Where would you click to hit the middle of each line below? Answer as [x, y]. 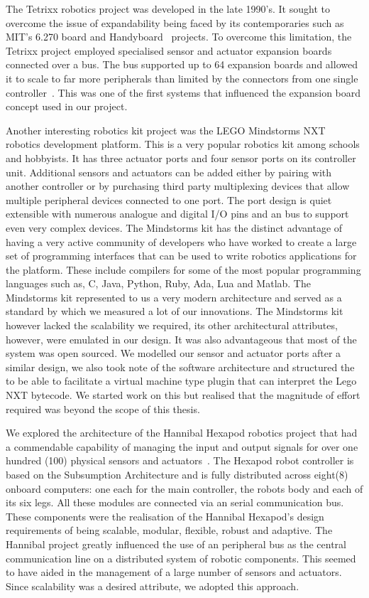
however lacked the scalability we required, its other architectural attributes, [172, 325]
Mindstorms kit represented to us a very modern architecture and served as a [174, 297]
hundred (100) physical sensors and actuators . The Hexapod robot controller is [180, 460]
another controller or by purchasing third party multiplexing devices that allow [178, 186]
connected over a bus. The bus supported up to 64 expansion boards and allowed [182, 64]
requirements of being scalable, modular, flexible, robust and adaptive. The [169, 530]
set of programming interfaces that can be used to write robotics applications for [181, 256]
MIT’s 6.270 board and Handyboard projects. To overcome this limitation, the [179, 37]
